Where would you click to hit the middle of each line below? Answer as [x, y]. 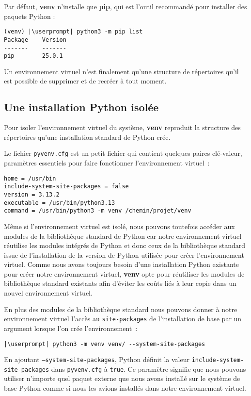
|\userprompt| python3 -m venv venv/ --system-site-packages [105, 344]
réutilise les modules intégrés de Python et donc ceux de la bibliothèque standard [125, 245]
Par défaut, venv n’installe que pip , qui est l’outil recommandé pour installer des [125, 6]
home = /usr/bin [30, 178]
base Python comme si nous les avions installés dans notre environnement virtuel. [125, 388]
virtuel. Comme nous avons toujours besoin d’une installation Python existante [121, 264]
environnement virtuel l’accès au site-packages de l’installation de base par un [123, 319]
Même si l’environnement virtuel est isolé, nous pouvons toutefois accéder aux [119, 226]
